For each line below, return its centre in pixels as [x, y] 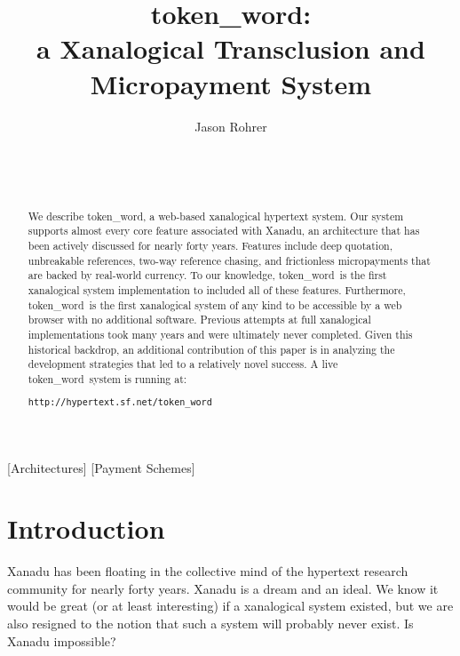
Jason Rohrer [231, 126]
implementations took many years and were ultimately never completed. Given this [220, 334]
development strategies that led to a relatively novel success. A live [183, 364]
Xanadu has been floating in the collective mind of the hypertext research [208, 571]
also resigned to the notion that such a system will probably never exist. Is [210, 624]
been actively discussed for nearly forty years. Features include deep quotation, [210, 245]
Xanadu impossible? [62, 640]
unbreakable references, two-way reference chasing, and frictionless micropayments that [229, 260]
